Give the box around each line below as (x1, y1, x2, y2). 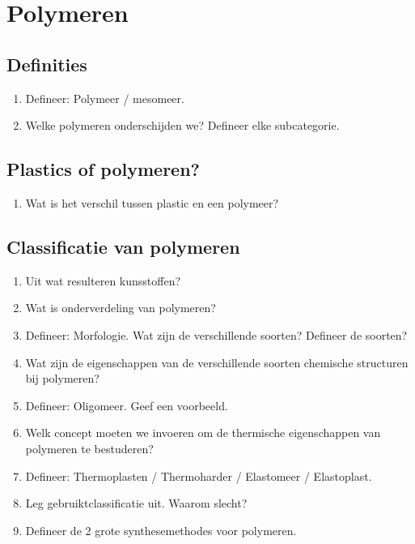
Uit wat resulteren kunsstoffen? (25, 272, 181, 289)
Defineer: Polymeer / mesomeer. (25, 89, 184, 106)
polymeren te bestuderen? (25, 439, 154, 456)
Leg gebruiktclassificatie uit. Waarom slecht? (25, 495, 248, 512)
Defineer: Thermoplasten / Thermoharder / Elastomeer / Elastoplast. (25, 467, 372, 484)
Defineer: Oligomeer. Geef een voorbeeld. (25, 396, 228, 413)
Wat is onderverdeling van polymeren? (25, 299, 216, 316)
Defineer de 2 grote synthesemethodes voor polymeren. (25, 521, 297, 538)
